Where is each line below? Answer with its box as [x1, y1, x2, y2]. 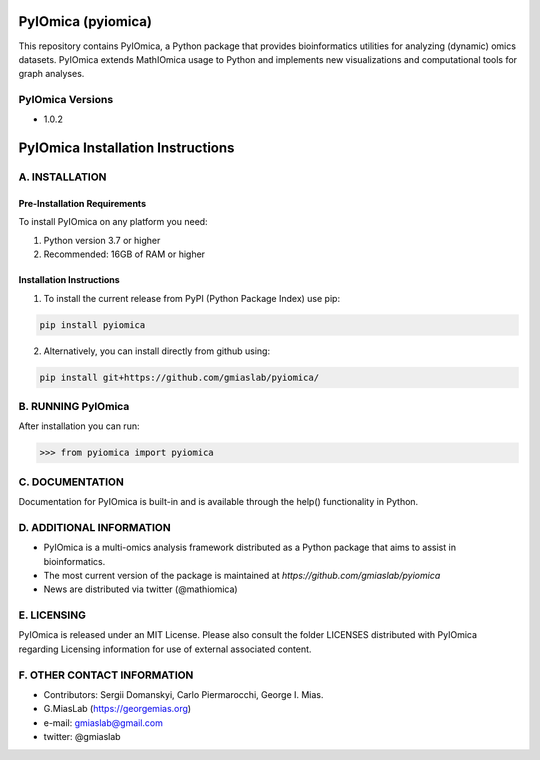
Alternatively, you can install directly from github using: [43, 345, 270, 357]
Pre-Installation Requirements [18, 198, 147, 210]
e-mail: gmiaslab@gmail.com [43, 716, 164, 729]
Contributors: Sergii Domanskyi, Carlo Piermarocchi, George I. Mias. [43, 688, 324, 700]
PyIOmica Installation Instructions [18, 140, 235, 157]
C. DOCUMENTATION [18, 475, 124, 489]
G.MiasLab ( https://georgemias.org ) [43, 703, 192, 715]
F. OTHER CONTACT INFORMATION [18, 668, 194, 682]
